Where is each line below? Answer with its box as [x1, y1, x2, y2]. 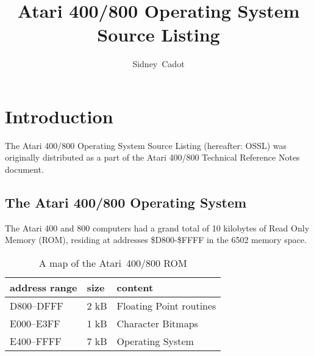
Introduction [5, 103, 113, 128]
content [116, 280, 154, 295]
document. [5, 163, 44, 176]
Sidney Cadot [132, 57, 185, 70]
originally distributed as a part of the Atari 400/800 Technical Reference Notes [5, 151, 300, 164]
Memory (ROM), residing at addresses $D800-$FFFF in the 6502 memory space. [5, 233, 307, 246]
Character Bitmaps [116, 316, 198, 331]
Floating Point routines [116, 299, 216, 313]
